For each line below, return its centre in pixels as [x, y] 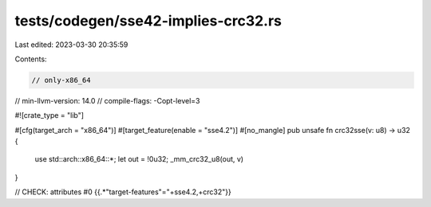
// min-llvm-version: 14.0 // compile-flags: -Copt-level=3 [107, 100]
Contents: [31, 59]
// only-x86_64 [61, 80]
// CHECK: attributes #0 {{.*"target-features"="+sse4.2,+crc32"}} [123, 192]
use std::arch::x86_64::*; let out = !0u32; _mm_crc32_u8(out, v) [139, 159]
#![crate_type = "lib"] [49, 115]
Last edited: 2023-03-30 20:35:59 [71, 45]
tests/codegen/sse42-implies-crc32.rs [148, 21]
